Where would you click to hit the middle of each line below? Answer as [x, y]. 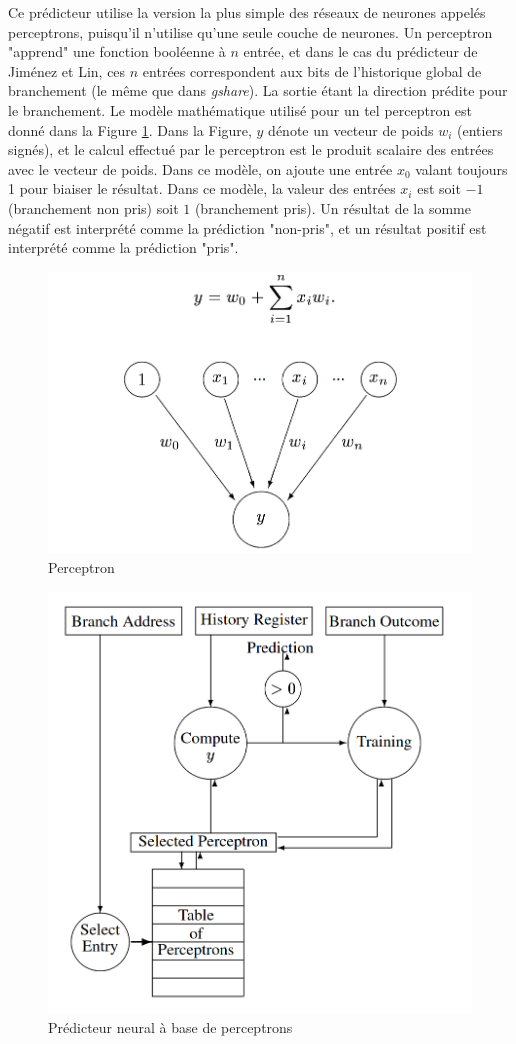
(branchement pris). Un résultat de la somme [332, 207]
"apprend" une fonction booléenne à [117, 51]
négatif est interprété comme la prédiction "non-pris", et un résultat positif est [247, 227]
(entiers [480, 129]
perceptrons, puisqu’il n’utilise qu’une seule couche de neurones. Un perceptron [250, 31]
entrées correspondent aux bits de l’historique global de [312, 70]
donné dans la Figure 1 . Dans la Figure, [130, 129]
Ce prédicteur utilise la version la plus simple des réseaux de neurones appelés [247, 12]
